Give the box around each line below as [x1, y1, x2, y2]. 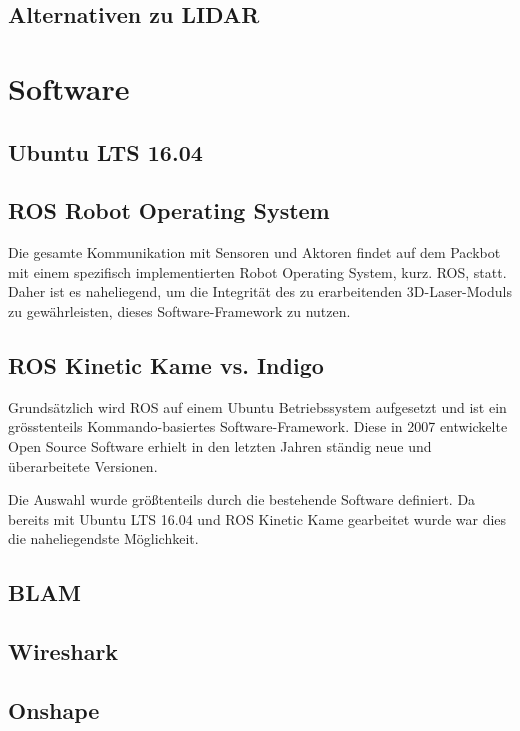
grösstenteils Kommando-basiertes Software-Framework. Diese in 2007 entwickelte [8, 416, 508, 437]
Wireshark [8, 636, 119, 667]
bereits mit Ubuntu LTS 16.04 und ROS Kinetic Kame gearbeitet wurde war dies [8, 508, 507, 529]
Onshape [8, 694, 100, 725]
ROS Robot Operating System [8, 195, 330, 226]
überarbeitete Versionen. [8, 455, 158, 476]
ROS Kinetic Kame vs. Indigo [8, 349, 324, 380]
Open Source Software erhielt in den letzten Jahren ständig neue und [8, 435, 432, 456]
